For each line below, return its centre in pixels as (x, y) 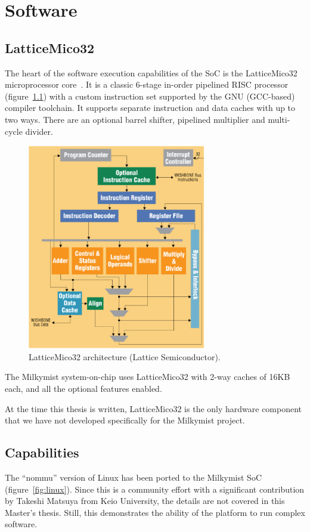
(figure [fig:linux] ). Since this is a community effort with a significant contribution (155, 489)
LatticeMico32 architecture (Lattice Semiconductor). (125, 356)
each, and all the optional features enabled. (83, 389)
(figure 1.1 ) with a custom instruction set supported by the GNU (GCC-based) (150, 96)
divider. (39, 131)
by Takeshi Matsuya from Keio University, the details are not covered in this (145, 501)
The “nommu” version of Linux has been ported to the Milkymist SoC (134, 477)
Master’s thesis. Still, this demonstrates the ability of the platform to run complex (155, 512)
